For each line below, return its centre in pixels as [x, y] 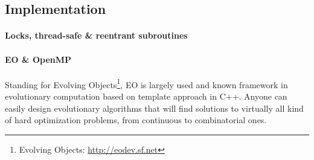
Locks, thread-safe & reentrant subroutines [96, 35]
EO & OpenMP [38, 59]
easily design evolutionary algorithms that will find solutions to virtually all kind [154, 108]
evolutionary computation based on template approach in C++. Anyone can [146, 96]
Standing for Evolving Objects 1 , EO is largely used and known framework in [146, 83]
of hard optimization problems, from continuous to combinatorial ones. [136, 120]
